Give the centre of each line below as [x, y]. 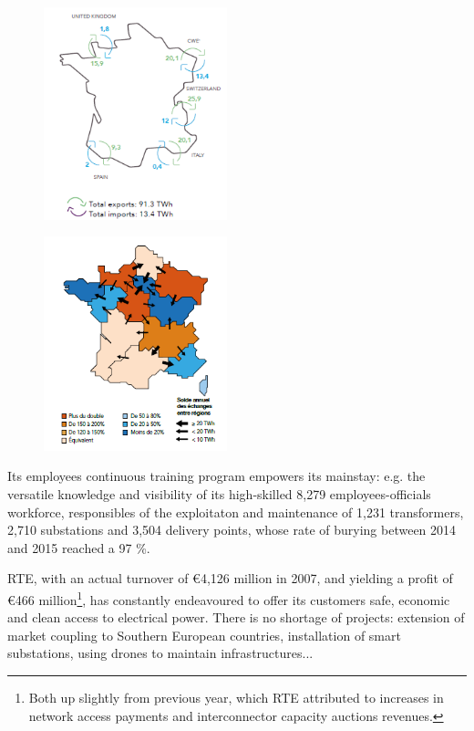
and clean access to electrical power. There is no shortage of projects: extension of [236, 617]
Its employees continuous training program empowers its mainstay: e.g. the [216, 476]
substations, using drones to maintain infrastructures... [160, 653]
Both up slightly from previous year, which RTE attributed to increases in [236, 698]
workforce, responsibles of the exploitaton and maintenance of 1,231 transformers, [236, 512]
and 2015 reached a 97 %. [79, 547]
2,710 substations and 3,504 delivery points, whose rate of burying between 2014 [232, 530]
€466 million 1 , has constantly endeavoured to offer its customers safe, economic [229, 598]
